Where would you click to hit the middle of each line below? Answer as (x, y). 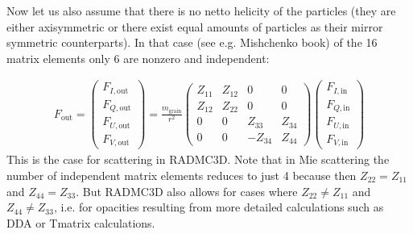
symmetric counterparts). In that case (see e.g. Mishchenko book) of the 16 (192, 42)
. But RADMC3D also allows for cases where (187, 191)
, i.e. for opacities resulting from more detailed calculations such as (219, 207)
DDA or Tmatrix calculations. (81, 222)
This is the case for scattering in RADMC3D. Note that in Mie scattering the (198, 159)
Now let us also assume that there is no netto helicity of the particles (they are (201, 10)
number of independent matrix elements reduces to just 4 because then (182, 175)
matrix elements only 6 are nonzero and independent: (138, 58)
